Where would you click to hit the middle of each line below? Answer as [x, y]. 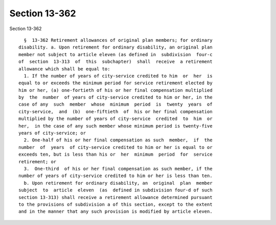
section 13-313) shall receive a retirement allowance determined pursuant [116, 197]
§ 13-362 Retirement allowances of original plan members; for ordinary [118, 40]
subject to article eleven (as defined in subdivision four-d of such [116, 190]
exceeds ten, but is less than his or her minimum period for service [116, 155]
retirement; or [38, 161]
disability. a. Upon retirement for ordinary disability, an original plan [116, 47]
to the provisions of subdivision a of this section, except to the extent [116, 204]
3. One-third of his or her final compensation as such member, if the [118, 169]
